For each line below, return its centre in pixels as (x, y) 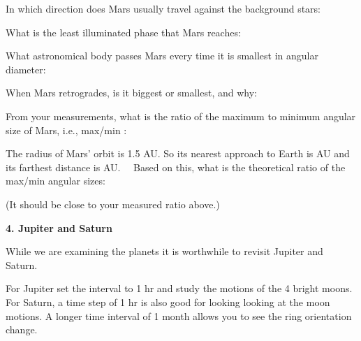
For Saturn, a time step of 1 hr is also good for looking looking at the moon (168, 302)
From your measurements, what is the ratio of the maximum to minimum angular (181, 116)
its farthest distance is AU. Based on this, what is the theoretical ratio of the (176, 167)
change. (22, 329)
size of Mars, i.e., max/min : (66, 130)
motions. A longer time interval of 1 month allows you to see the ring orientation (179, 315)
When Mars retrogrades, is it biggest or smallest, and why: (131, 93)
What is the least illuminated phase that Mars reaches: (123, 32)
